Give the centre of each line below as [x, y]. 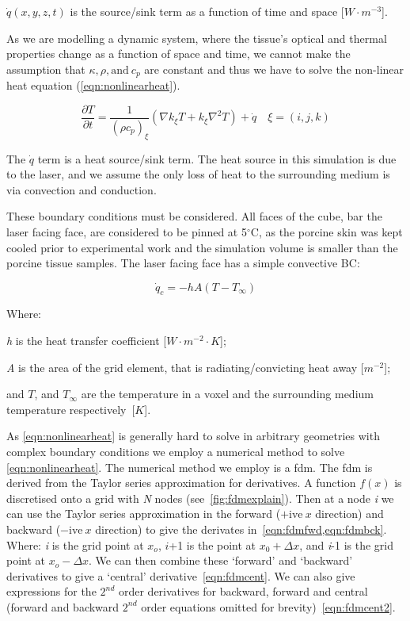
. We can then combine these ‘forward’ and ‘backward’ [221, 560]
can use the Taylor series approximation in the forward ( [144, 514]
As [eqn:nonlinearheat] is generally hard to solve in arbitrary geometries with [193, 436]
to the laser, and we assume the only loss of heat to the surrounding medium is [198, 174]
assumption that [46, 69]
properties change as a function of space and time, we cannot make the [178, 54]
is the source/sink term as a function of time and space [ [207, 11]
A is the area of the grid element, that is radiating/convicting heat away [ [185, 367]
